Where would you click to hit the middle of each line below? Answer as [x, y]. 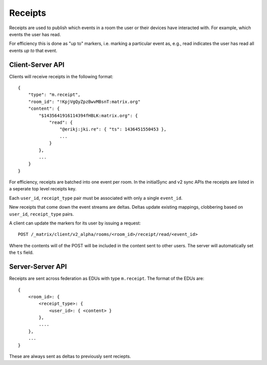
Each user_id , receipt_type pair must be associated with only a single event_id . [96, 198]
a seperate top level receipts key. [43, 189]
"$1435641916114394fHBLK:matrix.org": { [88, 115]
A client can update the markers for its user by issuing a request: [75, 223]
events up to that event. [33, 50]
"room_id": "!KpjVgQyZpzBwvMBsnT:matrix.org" [84, 102]
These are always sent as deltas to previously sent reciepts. [70, 357]
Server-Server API [38, 267]
